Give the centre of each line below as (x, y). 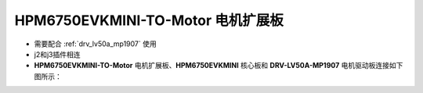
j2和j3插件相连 (57, 54)
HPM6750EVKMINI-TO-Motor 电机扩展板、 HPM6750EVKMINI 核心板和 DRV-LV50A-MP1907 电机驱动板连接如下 (219, 66)
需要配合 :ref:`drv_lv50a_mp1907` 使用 (95, 44)
